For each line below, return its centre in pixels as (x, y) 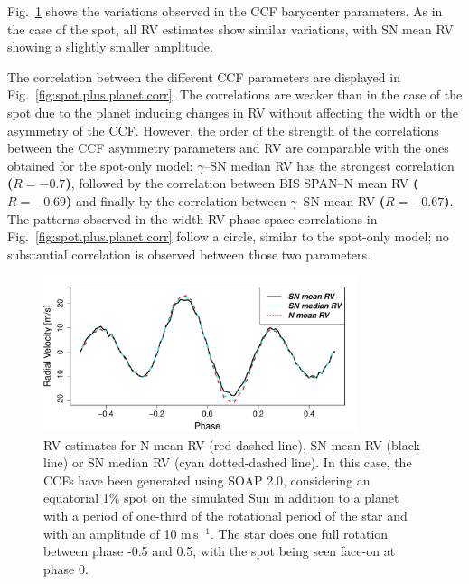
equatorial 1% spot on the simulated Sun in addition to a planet (221, 498)
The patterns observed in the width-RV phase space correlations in (192, 218)
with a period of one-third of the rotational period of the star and (225, 516)
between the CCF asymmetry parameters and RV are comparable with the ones (228, 148)
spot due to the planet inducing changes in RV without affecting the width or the (233, 112)
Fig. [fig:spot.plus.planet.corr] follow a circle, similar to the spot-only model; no (228, 236)
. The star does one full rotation (299, 533)
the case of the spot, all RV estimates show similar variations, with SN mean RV (230, 28)
